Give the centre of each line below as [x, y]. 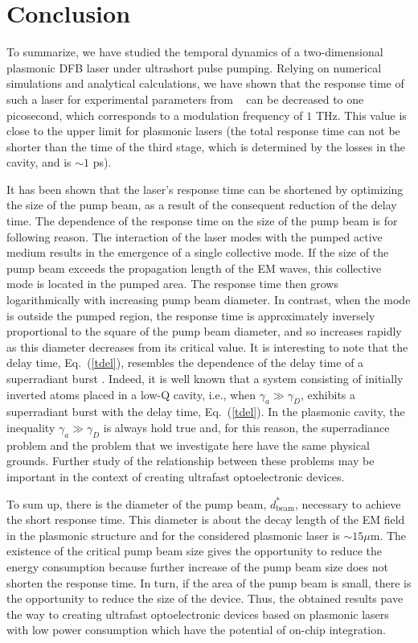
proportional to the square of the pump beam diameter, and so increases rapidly [204, 331]
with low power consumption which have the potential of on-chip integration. [196, 630]
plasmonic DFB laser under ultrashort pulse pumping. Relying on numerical [194, 67]
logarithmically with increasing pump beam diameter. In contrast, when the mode [209, 300]
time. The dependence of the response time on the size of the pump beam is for [202, 221]
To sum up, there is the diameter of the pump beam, [137, 503]
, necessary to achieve [348, 503]
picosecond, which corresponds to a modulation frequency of [155, 115]
